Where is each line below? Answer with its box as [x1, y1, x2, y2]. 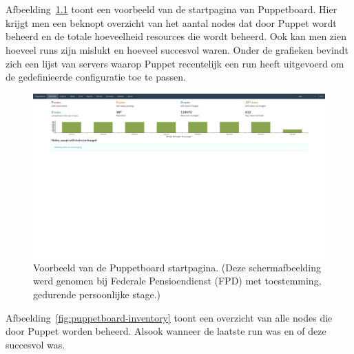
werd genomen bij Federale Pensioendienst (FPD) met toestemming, [33, 273, 322, 288]
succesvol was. [6, 337, 65, 351]
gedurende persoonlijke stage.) [33, 287, 160, 302]
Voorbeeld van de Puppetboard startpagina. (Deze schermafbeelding [33, 260, 322, 274]
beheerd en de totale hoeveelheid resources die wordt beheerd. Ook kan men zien [6, 29, 346, 43]
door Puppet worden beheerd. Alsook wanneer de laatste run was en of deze [6, 324, 326, 338]
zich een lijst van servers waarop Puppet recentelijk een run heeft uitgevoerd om [6, 56, 344, 70]
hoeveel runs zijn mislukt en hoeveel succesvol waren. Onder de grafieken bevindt [6, 42, 348, 56]
